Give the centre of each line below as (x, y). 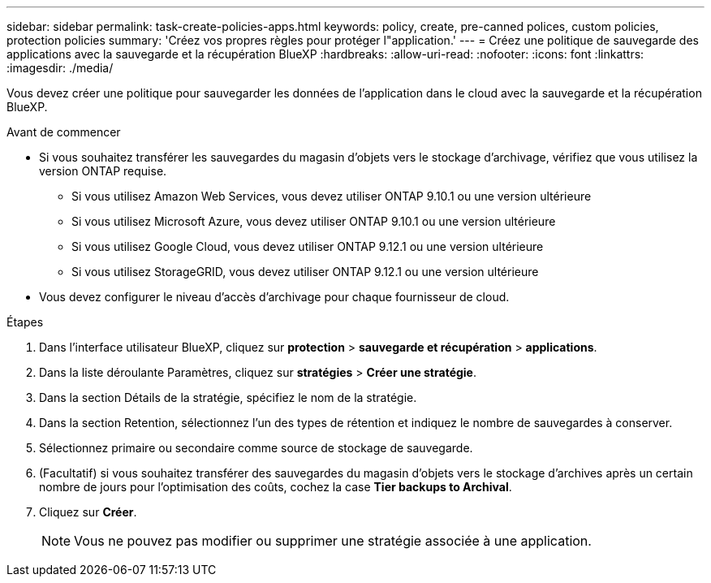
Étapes (25, 322)
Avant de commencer (64, 132)
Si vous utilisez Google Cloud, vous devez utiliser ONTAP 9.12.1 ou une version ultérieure (308, 246)
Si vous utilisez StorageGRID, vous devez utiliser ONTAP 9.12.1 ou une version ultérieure (305, 272)
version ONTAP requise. (103, 171)
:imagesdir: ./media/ (60, 68)
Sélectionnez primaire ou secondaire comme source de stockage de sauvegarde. (256, 448)
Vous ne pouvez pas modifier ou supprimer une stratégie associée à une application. (333, 541)
